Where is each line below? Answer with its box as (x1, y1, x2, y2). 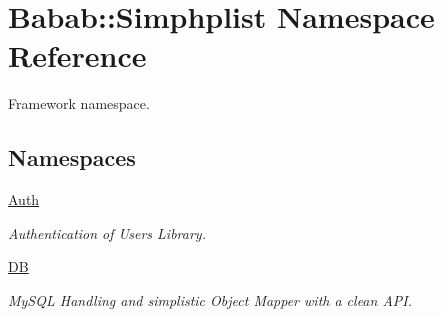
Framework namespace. (8, 93, 150, 114)
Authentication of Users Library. (8, 222, 206, 243)
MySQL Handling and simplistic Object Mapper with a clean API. (8, 289, 412, 310)
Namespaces (8, 142, 136, 173)
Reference (8, 35, 147, 76)
